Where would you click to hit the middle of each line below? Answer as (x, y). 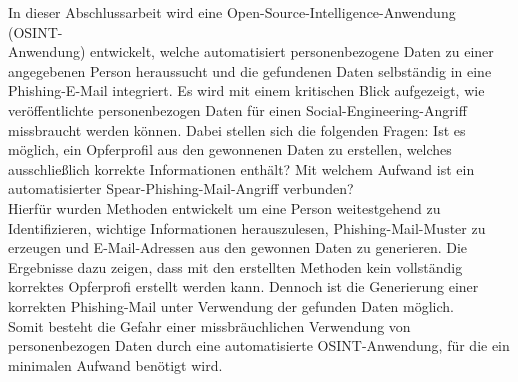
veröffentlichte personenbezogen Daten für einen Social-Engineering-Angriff (237, 109)
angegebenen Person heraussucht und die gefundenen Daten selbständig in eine (250, 70)
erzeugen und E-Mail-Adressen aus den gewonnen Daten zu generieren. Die (238, 247)
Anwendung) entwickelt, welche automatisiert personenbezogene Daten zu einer (251, 51)
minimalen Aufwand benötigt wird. (115, 364)
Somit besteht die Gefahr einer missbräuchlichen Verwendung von (209, 325)
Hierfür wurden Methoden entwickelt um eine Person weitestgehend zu (224, 207)
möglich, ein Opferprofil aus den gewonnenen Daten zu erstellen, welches (230, 149)
